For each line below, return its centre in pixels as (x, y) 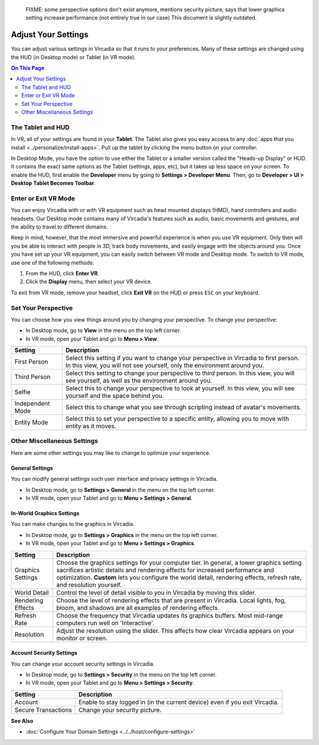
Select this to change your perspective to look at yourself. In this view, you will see (180, 388)
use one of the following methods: (53, 262)
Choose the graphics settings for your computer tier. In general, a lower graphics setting (179, 563)
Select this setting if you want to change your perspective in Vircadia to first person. (182, 358)
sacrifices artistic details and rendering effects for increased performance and (165, 570)
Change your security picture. (120, 709)
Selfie (22, 392)
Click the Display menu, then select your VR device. (89, 282)
